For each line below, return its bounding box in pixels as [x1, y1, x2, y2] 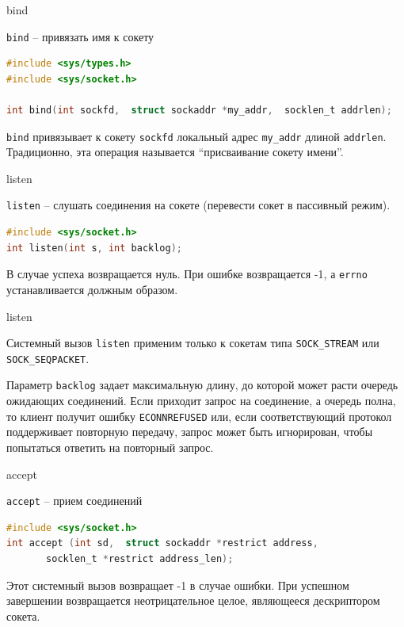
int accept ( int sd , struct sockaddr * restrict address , [6, 537, 318, 549]
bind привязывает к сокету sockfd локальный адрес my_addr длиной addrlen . [6, 128, 387, 144]
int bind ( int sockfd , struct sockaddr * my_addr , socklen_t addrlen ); [6, 105, 392, 117]
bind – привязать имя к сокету [6, 28, 154, 44]
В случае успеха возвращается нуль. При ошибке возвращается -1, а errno [6, 266, 368, 282]
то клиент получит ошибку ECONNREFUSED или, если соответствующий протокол [6, 407, 392, 424]
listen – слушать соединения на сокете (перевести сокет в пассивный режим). [6, 197, 391, 213]
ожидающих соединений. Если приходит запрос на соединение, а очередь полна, [6, 392, 396, 409]
